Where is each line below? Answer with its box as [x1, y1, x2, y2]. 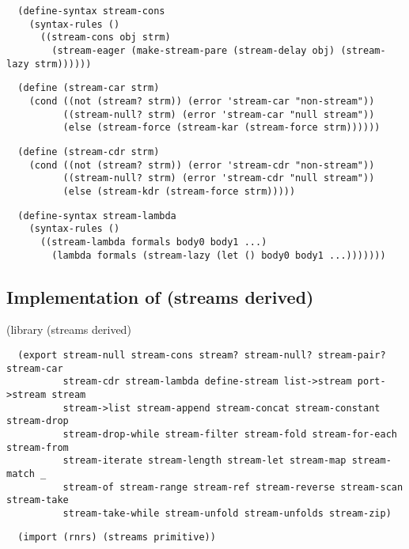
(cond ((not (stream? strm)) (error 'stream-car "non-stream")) [28, 95, 375, 107]
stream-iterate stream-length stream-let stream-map [62, 455, 347, 467]
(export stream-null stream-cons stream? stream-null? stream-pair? [17, 349, 386, 361]
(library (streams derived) [6, 321, 131, 338]
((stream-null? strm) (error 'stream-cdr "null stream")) [62, 172, 375, 184]
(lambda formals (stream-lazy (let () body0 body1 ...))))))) [51, 249, 386, 261]
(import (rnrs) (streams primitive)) [17, 532, 216, 543]
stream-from [6, 441, 69, 453]
